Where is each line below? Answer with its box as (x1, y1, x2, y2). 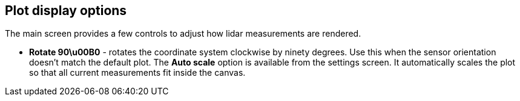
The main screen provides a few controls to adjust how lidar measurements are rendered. (5, 28, 361, 39)
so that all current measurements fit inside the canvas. (29, 67, 246, 78)
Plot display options (5, 3, 127, 18)
